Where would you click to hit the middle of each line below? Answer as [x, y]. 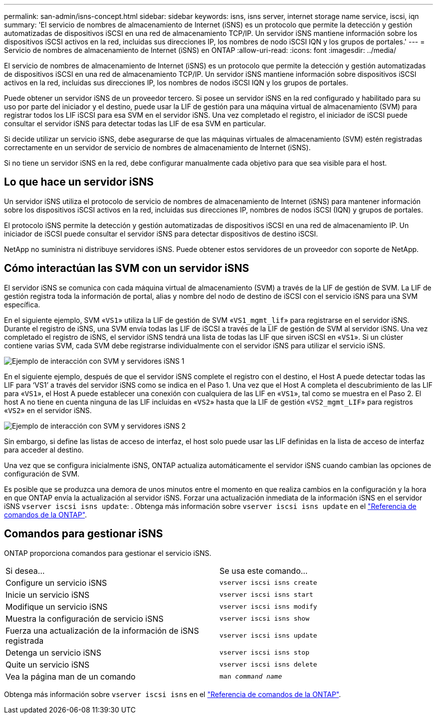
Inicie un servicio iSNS [48, 595]
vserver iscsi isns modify [268, 607]
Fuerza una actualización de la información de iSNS [102, 630]
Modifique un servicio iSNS [57, 606]
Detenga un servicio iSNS [53, 652]
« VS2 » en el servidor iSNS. [48, 410]
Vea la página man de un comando [71, 676]
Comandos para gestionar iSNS [84, 534]
